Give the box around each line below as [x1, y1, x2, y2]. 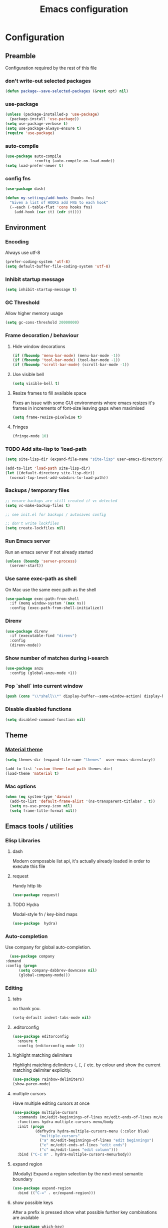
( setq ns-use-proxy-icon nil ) [9, 803, 72, 808]
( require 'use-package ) [5, 130, 55, 136]
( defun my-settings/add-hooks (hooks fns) [5, 195, 95, 200]
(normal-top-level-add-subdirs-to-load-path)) [9, 475, 108, 480]
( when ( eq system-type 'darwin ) [5, 794, 72, 799]
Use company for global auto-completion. [5, 944, 91, 950]
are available [12, 1214, 39, 1220]
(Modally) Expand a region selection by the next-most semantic [12, 1170, 143, 1176]
